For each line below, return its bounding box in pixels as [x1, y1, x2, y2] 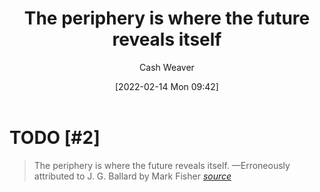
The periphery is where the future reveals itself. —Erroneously [33, 159, 291, 171]
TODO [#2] [9, 126, 101, 149]
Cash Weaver [139, 61, 195, 73]
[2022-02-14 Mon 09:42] [115, 80, 219, 92]
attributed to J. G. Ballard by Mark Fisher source [33, 170, 232, 182]
